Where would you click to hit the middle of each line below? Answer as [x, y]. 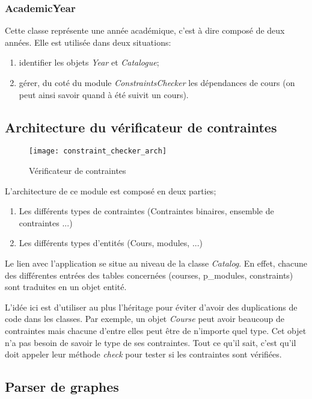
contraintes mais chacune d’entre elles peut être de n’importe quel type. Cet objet [156, 330]
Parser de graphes [62, 387]
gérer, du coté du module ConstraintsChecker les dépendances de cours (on [157, 82]
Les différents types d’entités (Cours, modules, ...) [111, 243]
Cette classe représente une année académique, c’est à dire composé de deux [145, 30]
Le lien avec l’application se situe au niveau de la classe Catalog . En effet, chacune [156, 263]
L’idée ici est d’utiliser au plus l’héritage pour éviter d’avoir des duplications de [151, 307]
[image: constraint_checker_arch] [98, 151]
